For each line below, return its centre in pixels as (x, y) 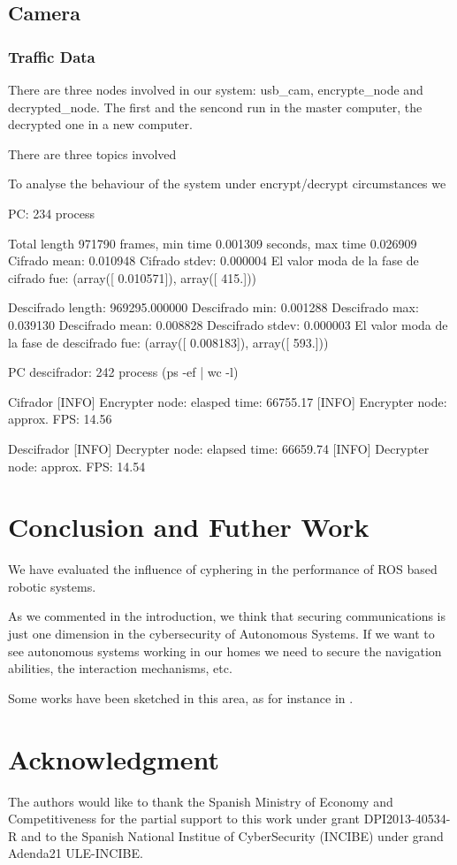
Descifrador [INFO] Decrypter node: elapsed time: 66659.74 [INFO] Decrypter (219, 448)
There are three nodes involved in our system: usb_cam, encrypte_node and (216, 89)
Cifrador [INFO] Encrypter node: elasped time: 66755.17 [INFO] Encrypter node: (228, 401)
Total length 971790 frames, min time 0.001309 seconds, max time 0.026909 (213, 243)
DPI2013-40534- (407, 819)
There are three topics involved (92, 153)
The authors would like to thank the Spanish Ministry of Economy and (201, 801)
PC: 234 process (51, 213)
